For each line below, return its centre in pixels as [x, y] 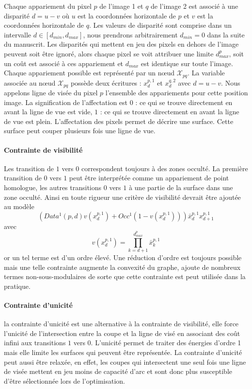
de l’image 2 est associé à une [195, 6]
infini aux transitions [35, 343]
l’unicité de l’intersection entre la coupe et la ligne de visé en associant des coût [122, 333]
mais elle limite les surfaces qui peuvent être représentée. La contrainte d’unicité [123, 352]
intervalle [18, 34]
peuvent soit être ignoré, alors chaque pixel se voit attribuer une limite [109, 53]
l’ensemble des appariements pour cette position [177, 93]
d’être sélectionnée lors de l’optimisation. [64, 380]
